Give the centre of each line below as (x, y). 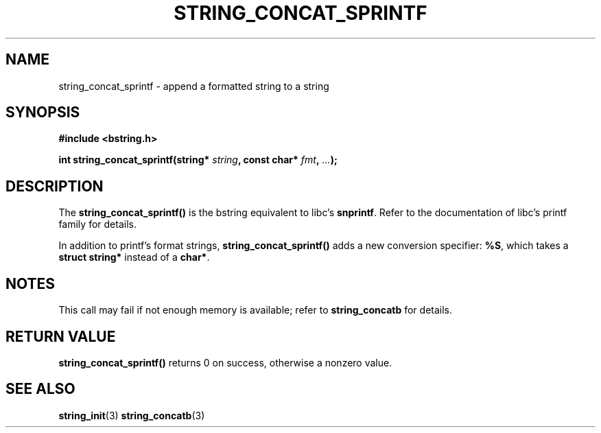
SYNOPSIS (43, 113)
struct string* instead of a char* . (134, 257)
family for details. (97, 224)
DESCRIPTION (55, 186)
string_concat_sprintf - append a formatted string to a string (194, 86)
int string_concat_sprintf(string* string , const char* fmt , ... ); (198, 160)
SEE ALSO (40, 389)
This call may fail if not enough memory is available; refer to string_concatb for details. (256, 310)
